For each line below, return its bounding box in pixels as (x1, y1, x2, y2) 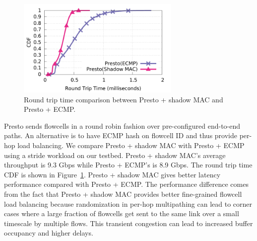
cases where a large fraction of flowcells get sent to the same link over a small (4, 208, 239, 219)
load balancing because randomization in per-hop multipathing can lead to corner (4, 198, 253, 209)
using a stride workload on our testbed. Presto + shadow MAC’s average (4, 150, 226, 160)
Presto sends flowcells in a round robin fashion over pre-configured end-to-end (4, 120, 241, 131)
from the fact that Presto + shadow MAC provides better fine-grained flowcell (4, 189, 242, 199)
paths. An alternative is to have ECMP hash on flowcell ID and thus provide (4, 130, 237, 141)
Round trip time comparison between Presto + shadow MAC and (24, 94, 223, 104)
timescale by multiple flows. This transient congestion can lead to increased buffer (4, 218, 253, 228)
